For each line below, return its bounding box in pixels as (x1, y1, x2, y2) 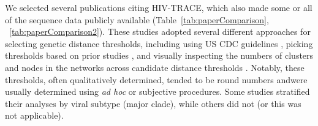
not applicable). (5, 109, 64, 122)
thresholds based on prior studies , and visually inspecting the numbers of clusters (5, 49, 314, 62)
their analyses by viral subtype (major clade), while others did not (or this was (5, 97, 301, 109)
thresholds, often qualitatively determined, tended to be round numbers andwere (5, 73, 308, 86)
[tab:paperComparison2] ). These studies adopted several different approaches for (9, 25, 311, 38)
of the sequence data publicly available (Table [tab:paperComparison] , (5, 13, 269, 26)
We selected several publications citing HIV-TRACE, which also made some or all (5, 1, 312, 13)
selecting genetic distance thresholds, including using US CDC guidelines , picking (5, 37, 313, 50)
